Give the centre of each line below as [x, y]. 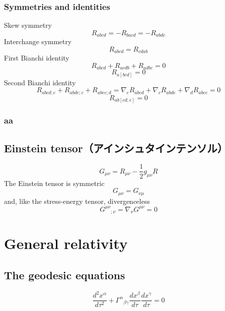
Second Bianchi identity [40, 82]
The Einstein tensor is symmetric [54, 183]
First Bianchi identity [37, 58]
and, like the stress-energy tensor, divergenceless [77, 201]
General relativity [66, 243]
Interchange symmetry [38, 41]
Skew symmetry [28, 25]
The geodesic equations [65, 275]
